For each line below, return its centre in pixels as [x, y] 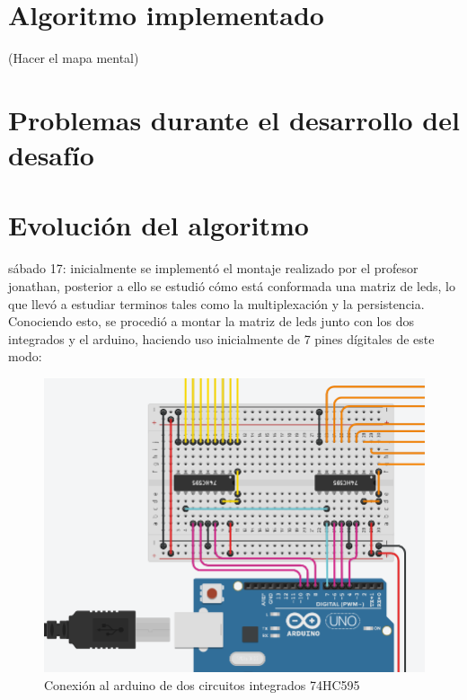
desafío [51, 155]
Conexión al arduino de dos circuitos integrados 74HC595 [202, 684]
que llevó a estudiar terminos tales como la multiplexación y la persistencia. [216, 303]
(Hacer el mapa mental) [74, 58]
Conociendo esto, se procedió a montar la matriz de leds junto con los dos [211, 321]
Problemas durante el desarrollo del [234, 119]
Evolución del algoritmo [159, 225]
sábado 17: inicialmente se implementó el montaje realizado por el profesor [213, 268]
